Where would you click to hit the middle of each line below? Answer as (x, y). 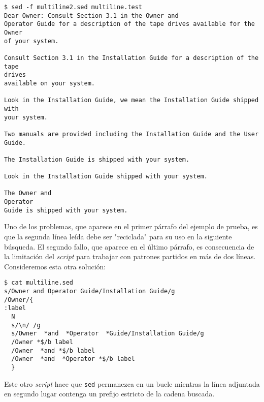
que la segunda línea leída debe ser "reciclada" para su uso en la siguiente (118, 236)
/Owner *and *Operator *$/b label (73, 359)
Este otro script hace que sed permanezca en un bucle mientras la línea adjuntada (132, 383)
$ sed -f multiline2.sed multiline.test (73, 7)
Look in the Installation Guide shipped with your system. (106, 177)
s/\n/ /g (26, 325)
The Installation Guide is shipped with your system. (97, 159)
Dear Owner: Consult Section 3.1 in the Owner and (91, 16)
